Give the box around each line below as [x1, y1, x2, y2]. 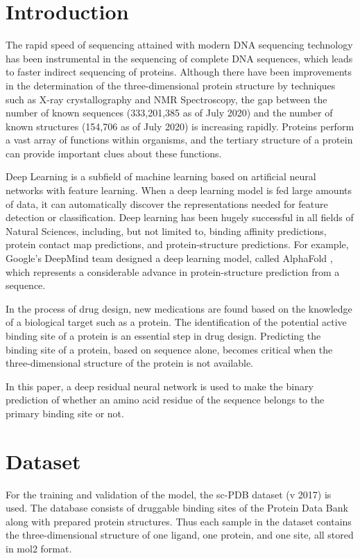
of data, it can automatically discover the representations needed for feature [6, 196, 328, 211]
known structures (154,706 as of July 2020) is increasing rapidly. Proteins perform [6, 119, 354, 133]
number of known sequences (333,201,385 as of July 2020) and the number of [6, 105, 333, 120]
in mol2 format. [6, 541, 72, 556]
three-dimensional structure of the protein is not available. [6, 356, 254, 370]
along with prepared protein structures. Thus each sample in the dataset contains [6, 514, 352, 528]
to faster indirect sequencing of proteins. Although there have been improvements [6, 64, 352, 79]
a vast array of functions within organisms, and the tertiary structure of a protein [6, 132, 353, 147]
